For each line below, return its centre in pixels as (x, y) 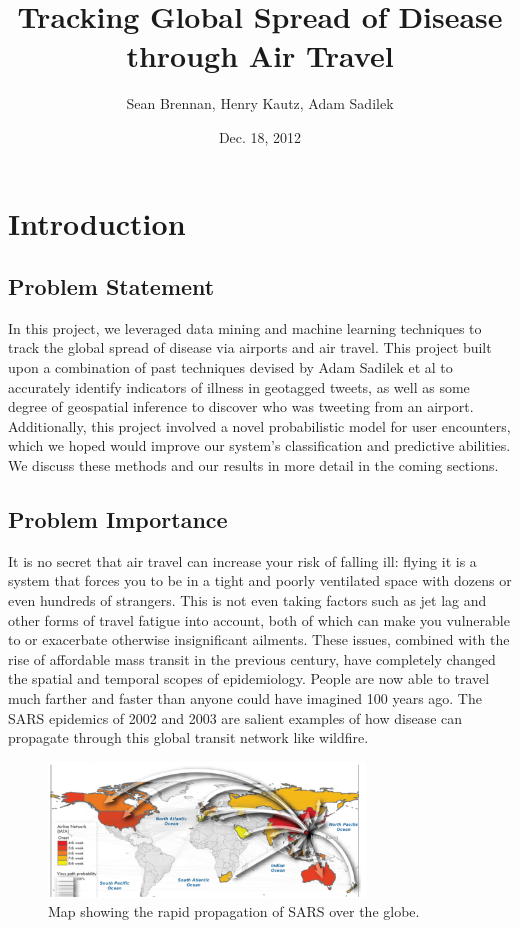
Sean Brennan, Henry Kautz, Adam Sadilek (260, 103)
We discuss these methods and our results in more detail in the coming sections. (253, 465)
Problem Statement (111, 286)
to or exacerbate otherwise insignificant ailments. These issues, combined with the (259, 639)
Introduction (97, 222)
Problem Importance (118, 519)
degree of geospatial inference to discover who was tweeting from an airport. (241, 406)
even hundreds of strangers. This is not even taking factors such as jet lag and (247, 600)
